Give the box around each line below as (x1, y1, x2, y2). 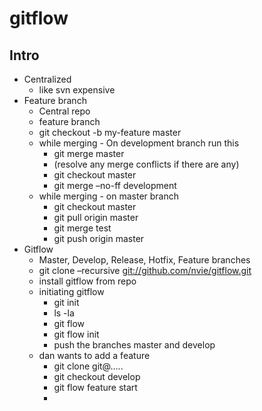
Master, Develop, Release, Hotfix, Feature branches (38, 254, 251, 266)
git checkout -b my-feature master (38, 127, 182, 138)
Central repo (38, 105, 91, 117)
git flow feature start (53, 382, 138, 393)
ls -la (53, 307, 75, 319)
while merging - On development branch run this (38, 137, 240, 149)
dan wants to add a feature (38, 350, 151, 361)
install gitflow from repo (38, 275, 137, 287)
